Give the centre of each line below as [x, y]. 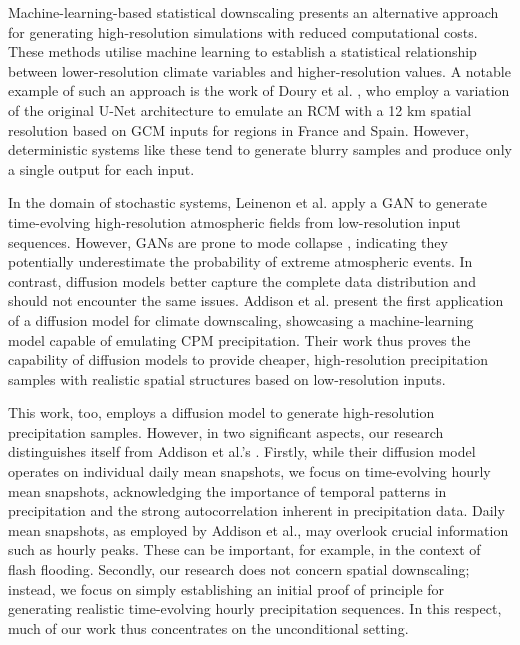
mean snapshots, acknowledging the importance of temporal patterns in [227, 490]
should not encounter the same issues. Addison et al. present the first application [256, 300]
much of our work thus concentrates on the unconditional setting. [208, 627]
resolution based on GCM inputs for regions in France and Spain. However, [238, 129]
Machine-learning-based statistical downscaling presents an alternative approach [253, 12]
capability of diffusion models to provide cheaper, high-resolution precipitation [248, 359]
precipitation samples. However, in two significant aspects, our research [226, 431]
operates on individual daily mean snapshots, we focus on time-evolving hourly [249, 471]
